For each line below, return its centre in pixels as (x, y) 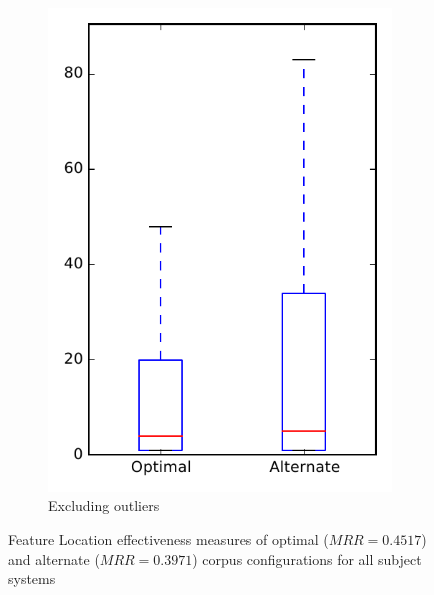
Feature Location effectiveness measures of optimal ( (168, 538)
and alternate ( (54, 558)
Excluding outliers (104, 505)
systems (32, 578)
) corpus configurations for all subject (307, 558)
